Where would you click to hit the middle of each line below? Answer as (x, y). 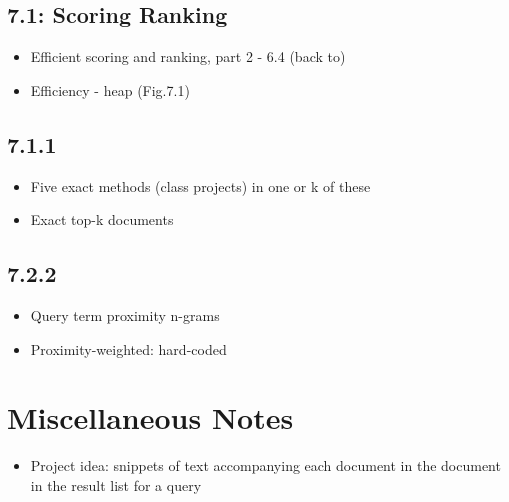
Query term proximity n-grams (125, 314)
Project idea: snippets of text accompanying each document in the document (265, 465)
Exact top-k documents (102, 219)
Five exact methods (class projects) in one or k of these (200, 185)
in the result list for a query (116, 484)
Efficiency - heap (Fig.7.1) (110, 89)
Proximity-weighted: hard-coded (128, 348)
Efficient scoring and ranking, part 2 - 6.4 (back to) (188, 56)
